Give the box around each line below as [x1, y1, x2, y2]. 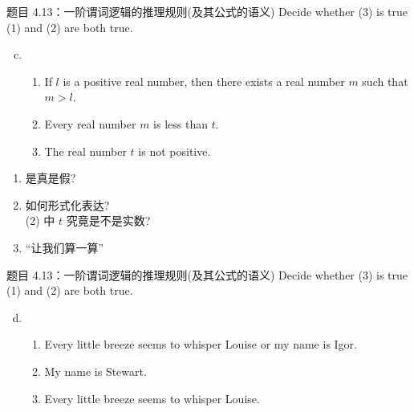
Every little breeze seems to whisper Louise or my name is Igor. [44, 336, 357, 353]
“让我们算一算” [25, 239, 104, 255]
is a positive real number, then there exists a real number [63, 72, 345, 89]
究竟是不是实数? [66, 212, 151, 229]
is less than [153, 115, 208, 132]
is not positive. [138, 142, 211, 159]
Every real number [44, 115, 136, 132]
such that [362, 72, 408, 89]
